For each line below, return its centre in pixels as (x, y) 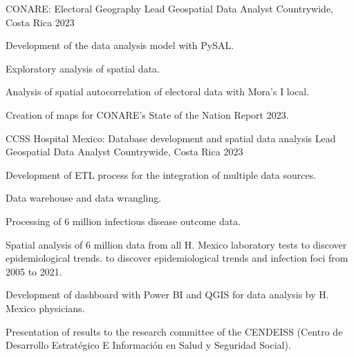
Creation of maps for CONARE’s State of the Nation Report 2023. (147, 114)
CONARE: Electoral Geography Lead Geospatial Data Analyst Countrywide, (170, 8)
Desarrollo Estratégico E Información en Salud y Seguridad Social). (148, 345)
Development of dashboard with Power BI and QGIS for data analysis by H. (167, 295)
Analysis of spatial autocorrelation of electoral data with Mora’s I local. (158, 91)
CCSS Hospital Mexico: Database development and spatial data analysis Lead (171, 138)
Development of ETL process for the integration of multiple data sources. (161, 174)
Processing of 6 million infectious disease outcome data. (123, 221)
